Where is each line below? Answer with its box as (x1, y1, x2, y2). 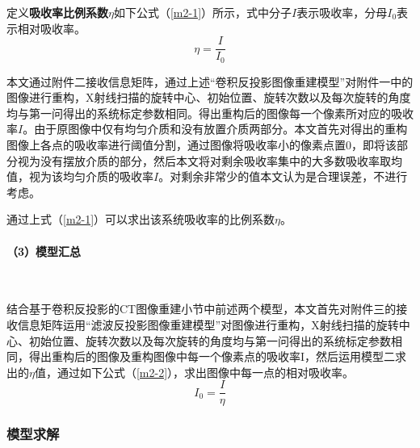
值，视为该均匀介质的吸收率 (6, 168, 153, 185)
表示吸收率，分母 (296, 4, 388, 20)
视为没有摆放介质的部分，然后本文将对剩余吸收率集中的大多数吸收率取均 (17, 152, 402, 169)
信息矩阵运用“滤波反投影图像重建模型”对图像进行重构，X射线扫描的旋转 (17, 316, 399, 333)
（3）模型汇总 (6, 242, 82, 259)
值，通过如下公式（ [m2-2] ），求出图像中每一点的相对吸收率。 (34, 363, 355, 380)
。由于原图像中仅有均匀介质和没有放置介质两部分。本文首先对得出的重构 (23, 120, 408, 137)
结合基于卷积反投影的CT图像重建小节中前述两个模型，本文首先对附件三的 (6, 300, 397, 317)
